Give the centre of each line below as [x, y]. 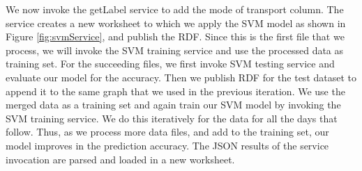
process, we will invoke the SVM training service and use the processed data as [175, 50]
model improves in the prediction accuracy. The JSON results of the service [167, 145]
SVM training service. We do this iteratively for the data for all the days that [172, 118]
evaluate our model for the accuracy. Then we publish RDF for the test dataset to [181, 77]
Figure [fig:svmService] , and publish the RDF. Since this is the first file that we [175, 36]
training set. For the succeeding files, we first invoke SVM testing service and [170, 64]
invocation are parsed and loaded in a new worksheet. [120, 159]
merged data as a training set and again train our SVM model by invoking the [173, 105]
